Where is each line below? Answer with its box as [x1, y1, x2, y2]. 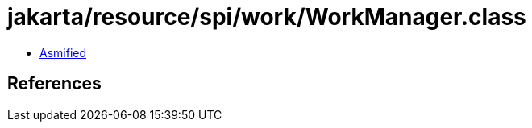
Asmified [39, 45, 87, 60]
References [7, 73, 102, 94]
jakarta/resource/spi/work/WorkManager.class [7, 3, 526, 31]
